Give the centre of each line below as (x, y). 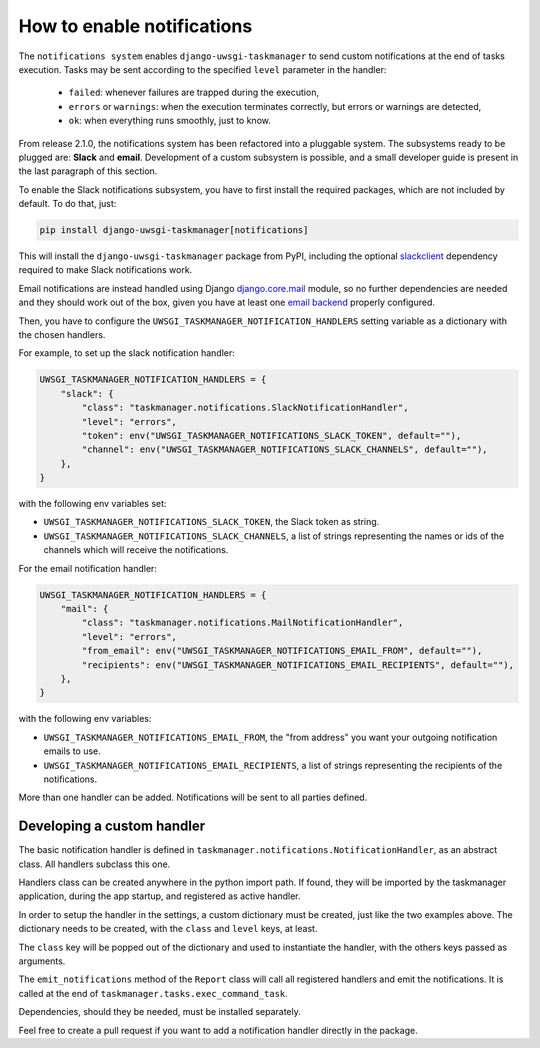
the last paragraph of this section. (88, 171)
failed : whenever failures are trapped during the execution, (194, 92)
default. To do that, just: (67, 204)
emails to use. (72, 751)
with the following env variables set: (92, 504)
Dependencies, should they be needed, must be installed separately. (160, 1012)
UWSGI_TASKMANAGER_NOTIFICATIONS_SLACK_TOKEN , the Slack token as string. (211, 522)
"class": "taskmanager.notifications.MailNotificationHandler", (242, 623)
